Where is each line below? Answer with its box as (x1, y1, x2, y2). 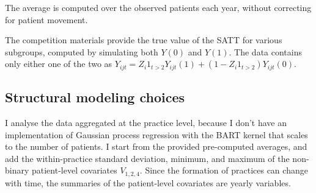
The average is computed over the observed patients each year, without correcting (5, 1, 312, 13)
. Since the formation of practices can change (139, 164, 308, 177)
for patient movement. (5, 13, 88, 26)
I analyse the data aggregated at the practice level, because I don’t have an (5, 116, 287, 129)
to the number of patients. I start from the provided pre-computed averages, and (5, 140, 307, 153)
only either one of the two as (5, 57, 112, 70)
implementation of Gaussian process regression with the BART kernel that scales (5, 128, 308, 141)
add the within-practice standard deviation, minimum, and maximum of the (5, 152, 290, 164)
